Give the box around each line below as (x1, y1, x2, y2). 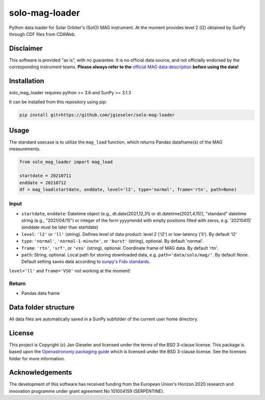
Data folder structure (9, 303, 75, 312)
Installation (9, 77, 44, 86)
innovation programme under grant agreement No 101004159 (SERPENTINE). (9, 388, 164, 394)
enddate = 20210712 (19, 180, 66, 185)
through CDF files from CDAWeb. (9, 31, 76, 37)
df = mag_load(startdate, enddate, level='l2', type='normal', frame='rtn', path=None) (19, 187, 237, 192)
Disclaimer (9, 44, 43, 53)
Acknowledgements (9, 369, 72, 377)
